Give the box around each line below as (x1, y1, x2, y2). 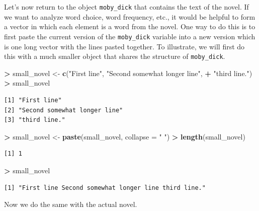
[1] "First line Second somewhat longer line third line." (4, 184, 206, 191)
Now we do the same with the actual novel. (4, 199, 137, 209)
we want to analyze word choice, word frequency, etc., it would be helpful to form (4, 11, 255, 22)
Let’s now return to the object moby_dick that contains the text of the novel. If (4, 2, 249, 12)
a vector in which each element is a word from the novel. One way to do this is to (4, 21, 255, 32)
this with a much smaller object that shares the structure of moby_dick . (4, 51, 225, 61)
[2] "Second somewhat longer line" (4, 106, 123, 114)
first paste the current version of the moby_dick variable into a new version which (4, 31, 255, 41)
